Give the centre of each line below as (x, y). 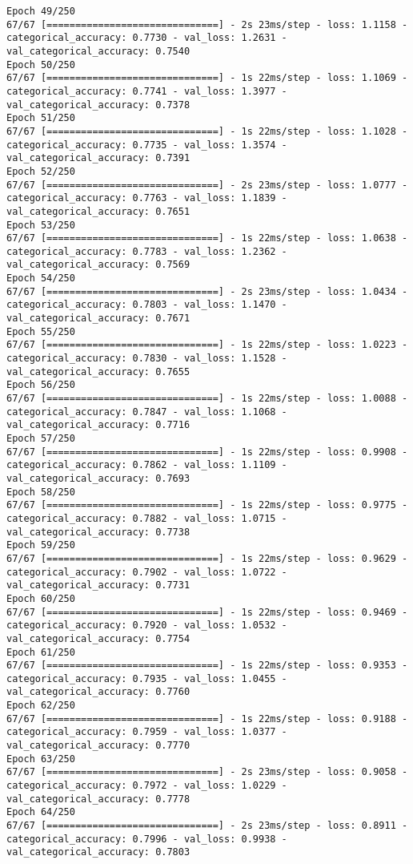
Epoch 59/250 (41, 545)
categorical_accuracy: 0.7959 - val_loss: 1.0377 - (147, 732)
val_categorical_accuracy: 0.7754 (98, 638)
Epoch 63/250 (41, 759)
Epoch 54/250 (41, 279)
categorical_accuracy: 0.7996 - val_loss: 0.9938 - (147, 839)
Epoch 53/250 (41, 225)
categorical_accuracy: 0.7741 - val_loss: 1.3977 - (147, 91)
